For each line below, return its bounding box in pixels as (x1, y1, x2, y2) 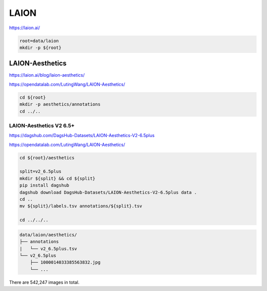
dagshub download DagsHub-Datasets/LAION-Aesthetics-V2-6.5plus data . (19, 190, 197, 195)
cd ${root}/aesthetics (19, 155, 75, 160)
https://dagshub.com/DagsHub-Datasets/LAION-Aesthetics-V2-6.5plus (9, 133, 155, 139)
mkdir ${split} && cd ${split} (19, 176, 96, 181)
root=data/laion (19, 38, 59, 44)
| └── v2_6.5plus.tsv (19, 245, 78, 251)
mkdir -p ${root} (19, 45, 62, 50)
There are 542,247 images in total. (9, 279, 80, 285)
